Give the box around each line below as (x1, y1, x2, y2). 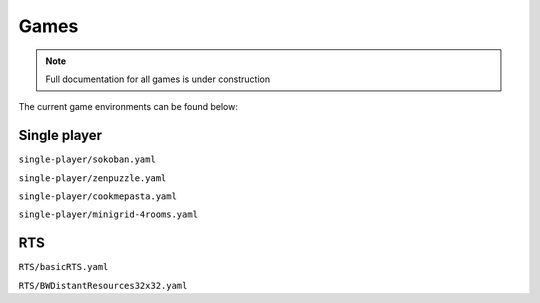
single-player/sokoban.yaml (18, 154, 157, 165)
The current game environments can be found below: (18, 101, 239, 113)
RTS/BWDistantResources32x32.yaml (18, 280, 188, 291)
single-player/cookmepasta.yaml (18, 191, 177, 202)
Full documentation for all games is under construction (45, 73, 270, 85)
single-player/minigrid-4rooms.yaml (18, 209, 199, 220)
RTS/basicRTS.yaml (18, 261, 109, 273)
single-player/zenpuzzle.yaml (18, 172, 167, 184)
